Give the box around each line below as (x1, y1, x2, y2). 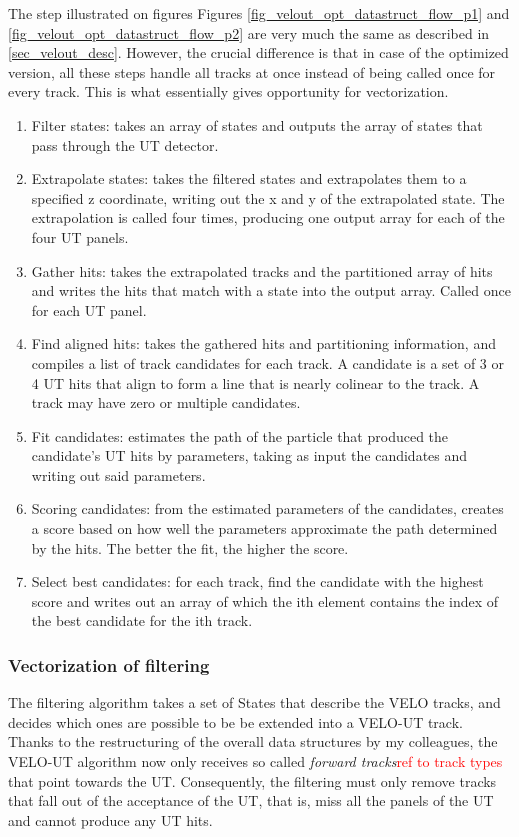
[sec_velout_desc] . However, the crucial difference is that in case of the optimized (8, 42, 509, 63)
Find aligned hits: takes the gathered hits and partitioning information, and (31, 333, 496, 354)
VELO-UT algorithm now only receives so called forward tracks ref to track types (8, 751, 503, 772)
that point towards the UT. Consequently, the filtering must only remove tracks (8, 770, 497, 791)
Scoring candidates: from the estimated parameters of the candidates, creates (31, 498, 504, 519)
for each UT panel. (31, 299, 147, 320)
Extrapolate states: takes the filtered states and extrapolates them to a (31, 168, 467, 189)
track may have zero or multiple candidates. (31, 392, 301, 413)
